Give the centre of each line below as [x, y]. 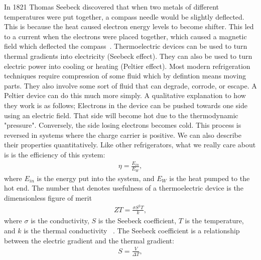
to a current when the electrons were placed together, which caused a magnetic [125, 36]
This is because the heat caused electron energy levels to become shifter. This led [129, 26]
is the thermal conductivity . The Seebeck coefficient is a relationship [132, 231]
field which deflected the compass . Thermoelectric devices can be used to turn [126, 46]
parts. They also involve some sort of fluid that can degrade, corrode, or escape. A [130, 85]
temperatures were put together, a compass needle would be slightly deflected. [124, 16]
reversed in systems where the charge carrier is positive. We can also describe [123, 135]
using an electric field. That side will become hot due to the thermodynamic [121, 115]
